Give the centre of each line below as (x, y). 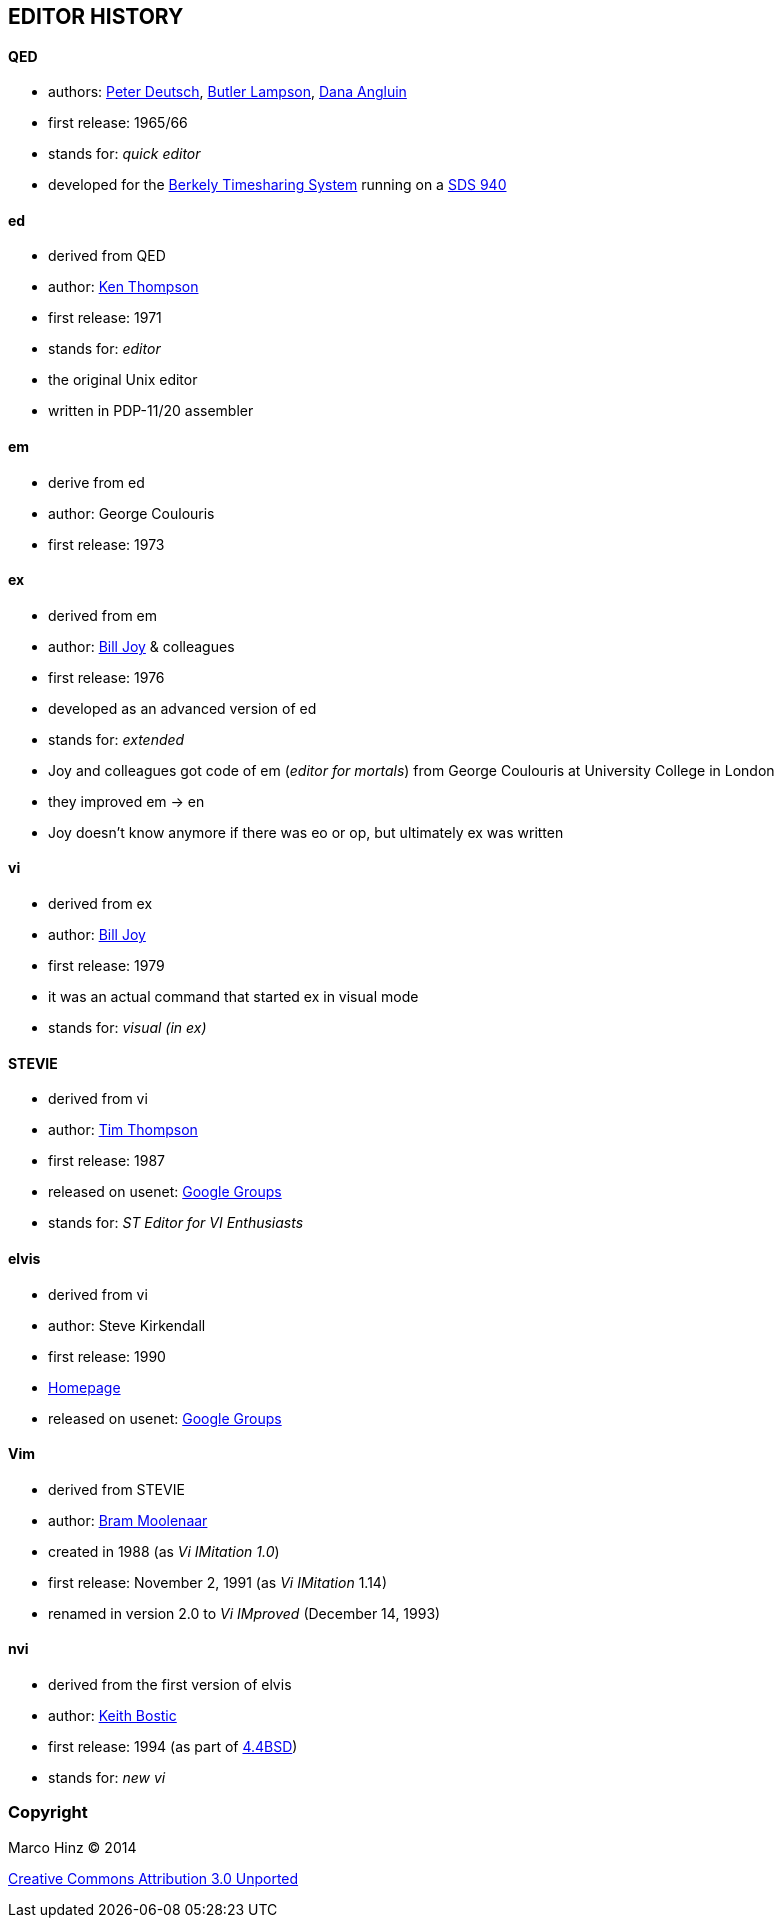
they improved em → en (126, 801)
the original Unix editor (123, 380)
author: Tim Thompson (123, 1130)
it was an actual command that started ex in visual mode (233, 997)
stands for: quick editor (124, 154)
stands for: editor (104, 349)
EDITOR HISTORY (96, 16)
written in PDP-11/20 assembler (151, 411)
